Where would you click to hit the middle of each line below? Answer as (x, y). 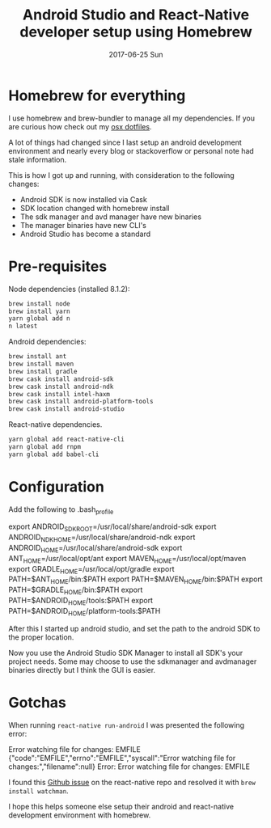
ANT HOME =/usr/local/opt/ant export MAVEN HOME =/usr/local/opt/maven (127, 559)
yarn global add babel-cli (54, 454)
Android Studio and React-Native (136, 15)
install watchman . (38, 791)
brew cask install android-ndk (61, 387)
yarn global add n (39, 319)
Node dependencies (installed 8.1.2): (69, 289)
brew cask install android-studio (67, 409)
